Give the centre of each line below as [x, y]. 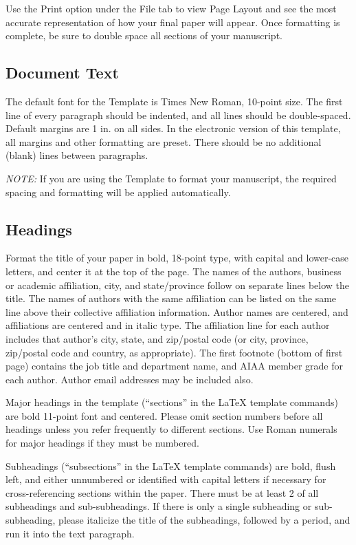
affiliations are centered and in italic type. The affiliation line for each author [168, 325]
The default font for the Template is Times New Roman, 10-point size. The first [174, 101]
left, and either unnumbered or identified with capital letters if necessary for [166, 479]
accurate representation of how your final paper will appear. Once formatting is [173, 22]
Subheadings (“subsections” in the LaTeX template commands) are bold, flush [171, 466]
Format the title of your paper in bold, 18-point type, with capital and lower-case [177, 258]
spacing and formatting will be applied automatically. [118, 192]
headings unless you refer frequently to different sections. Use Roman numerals [171, 429]
